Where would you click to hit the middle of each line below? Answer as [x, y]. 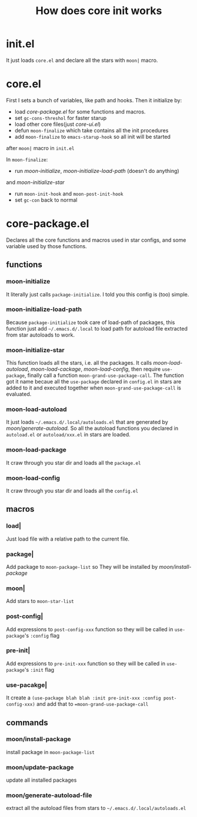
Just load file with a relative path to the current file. [68, 539]
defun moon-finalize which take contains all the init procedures [91, 130]
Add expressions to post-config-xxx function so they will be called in [90, 629]
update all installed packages [41, 780]
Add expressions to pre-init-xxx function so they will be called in [86, 663]
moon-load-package [36, 450]
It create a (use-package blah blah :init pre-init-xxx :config [84, 698]
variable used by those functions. [46, 246]
